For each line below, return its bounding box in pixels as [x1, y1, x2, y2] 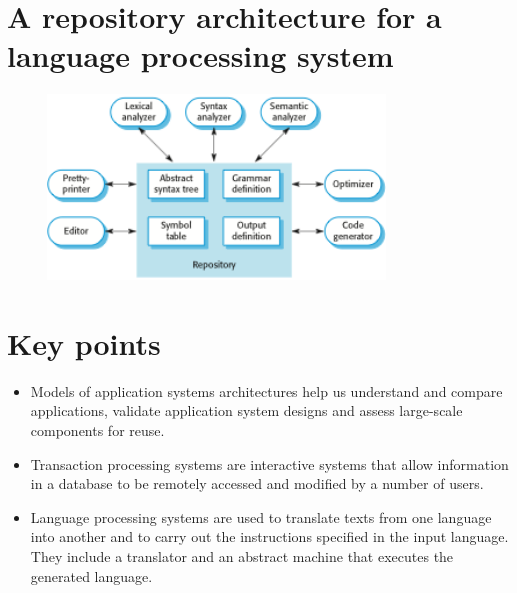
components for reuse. [30, 420, 165, 441]
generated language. [30, 565, 153, 586]
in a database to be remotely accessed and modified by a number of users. [30, 473, 484, 494]
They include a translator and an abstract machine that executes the [30, 546, 454, 567]
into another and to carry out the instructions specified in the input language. [30, 526, 509, 547]
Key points [7, 322, 161, 363]
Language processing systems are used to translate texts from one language [30, 506, 492, 527]
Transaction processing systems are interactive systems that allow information [30, 453, 509, 474]
